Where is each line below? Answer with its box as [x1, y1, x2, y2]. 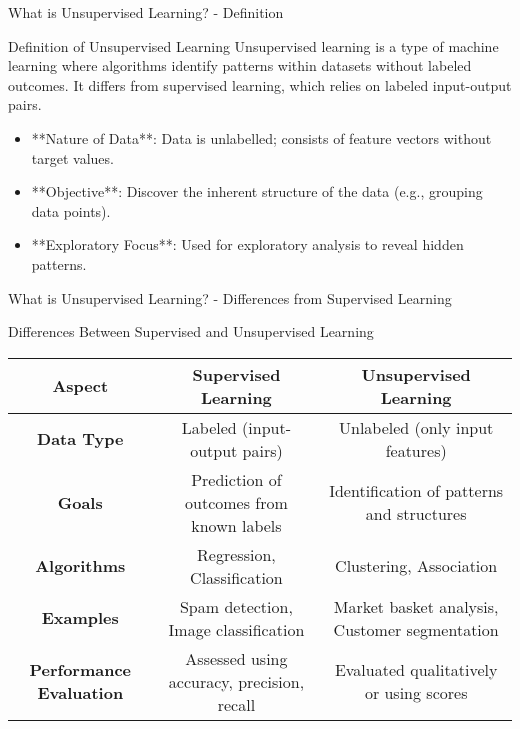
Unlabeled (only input [339, 415, 494, 439]
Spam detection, [179, 594, 293, 618]
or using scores [364, 681, 468, 705]
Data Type [37, 427, 124, 451]
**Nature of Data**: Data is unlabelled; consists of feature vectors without [31, 127, 492, 148]
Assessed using [185, 646, 288, 670]
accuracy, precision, [168, 669, 305, 693]
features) [385, 438, 447, 462]
